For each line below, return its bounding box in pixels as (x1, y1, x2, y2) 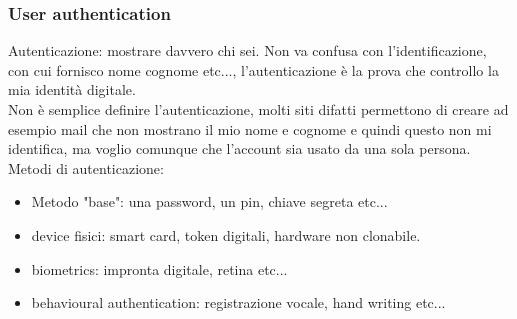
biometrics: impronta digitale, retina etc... (31, 258, 288, 279)
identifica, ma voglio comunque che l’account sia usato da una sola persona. (8, 138, 471, 159)
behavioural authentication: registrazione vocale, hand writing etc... (31, 292, 446, 313)
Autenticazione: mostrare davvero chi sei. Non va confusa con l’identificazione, (8, 40, 487, 61)
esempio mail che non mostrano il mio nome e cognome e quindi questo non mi (8, 118, 492, 139)
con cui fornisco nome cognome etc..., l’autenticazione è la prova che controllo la (8, 59, 499, 80)
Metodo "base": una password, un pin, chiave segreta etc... (31, 191, 388, 212)
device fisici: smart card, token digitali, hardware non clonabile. (31, 224, 421, 245)
